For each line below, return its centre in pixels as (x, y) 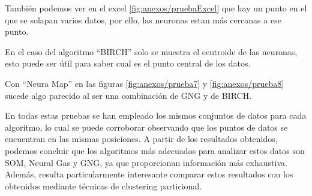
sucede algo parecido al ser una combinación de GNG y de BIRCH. (128, 95)
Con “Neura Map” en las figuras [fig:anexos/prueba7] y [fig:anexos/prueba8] (145, 83)
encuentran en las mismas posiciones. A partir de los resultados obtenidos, (141, 139)
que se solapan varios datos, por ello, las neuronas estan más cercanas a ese (143, 19)
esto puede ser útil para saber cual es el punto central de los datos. (128, 63)
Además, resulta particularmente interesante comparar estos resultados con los (149, 174)
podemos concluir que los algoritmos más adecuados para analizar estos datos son (155, 150)
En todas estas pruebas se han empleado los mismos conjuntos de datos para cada (156, 115)
